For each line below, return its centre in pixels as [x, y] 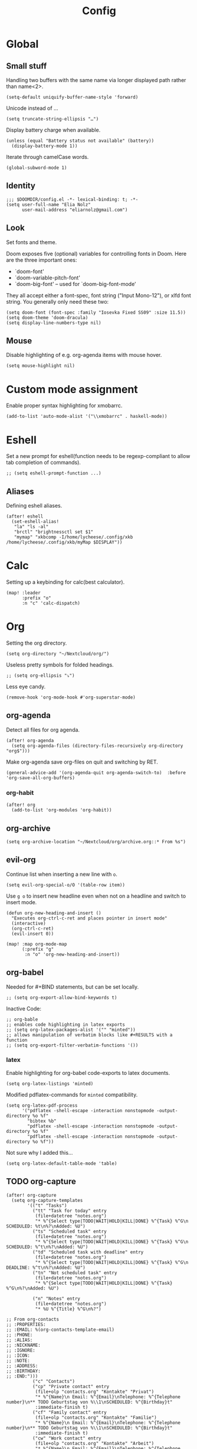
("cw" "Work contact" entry [67, 1438]
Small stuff [27, 66]
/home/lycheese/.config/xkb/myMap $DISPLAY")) [64, 542]
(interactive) [29, 923]
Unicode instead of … [32, 108]
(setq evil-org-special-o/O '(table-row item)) [66, 885]
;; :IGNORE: [21, 1350]
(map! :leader [24, 593]
